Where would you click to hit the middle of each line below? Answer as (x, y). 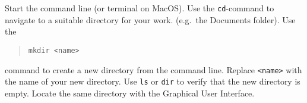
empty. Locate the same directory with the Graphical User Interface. (130, 93)
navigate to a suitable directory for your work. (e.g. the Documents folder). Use (150, 19)
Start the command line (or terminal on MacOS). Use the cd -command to (140, 8)
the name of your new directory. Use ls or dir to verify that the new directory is (153, 81)
